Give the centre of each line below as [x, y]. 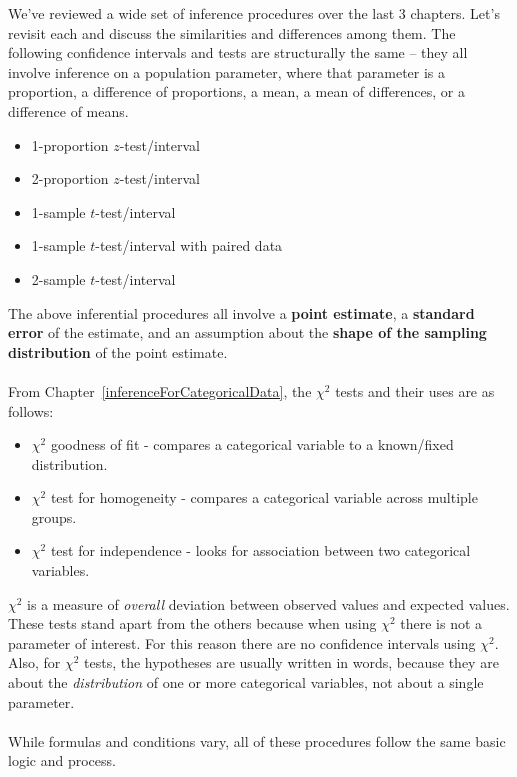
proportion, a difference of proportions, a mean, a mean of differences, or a [236, 91]
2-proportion [70, 178]
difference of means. [68, 110]
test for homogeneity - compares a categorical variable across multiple [264, 497]
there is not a [441, 623]
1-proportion [70, 144]
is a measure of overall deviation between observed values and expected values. [268, 603]
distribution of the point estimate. [118, 351]
